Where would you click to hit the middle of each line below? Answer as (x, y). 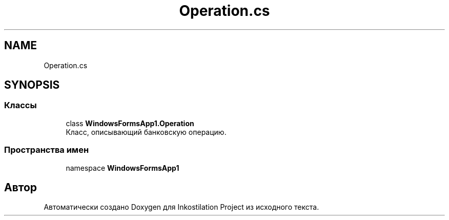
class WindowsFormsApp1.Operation (130, 123)
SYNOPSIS (32, 85)
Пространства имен (47, 150)
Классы (21, 105)
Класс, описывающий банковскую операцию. (146, 132)
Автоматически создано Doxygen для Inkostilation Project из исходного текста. (181, 207)
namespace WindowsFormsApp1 (123, 168)
